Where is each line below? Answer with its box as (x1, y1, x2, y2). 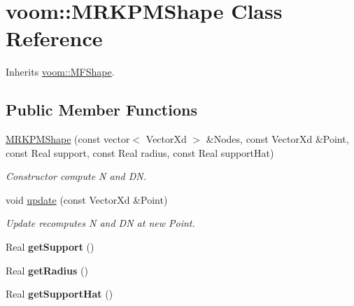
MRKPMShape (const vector (6, 132, 130, 146)
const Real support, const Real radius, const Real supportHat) (6, 145, 274, 160)
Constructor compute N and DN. (6, 169, 146, 183)
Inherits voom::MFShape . (6, 64, 115, 79)
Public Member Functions (6, 99, 197, 120)
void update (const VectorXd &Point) (6, 192, 168, 207)
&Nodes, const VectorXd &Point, (206, 132, 349, 146)
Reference (6, 24, 103, 53)
